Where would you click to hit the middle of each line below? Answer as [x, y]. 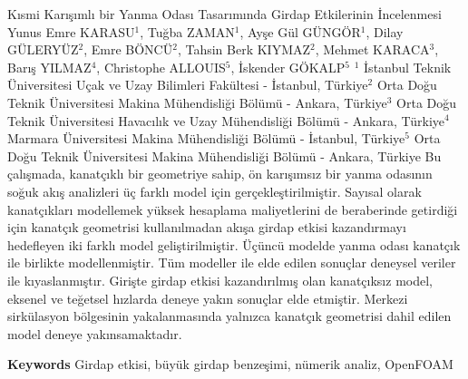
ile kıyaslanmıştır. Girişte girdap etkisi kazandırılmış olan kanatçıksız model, [220, 280]
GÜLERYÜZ [43, 49]
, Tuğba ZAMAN [187, 31]
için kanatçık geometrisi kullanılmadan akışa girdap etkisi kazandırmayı [207, 227]
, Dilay [385, 31]
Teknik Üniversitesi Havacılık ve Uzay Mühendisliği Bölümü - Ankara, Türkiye [226, 120]
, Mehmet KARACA [372, 49]
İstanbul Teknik [408, 67]
